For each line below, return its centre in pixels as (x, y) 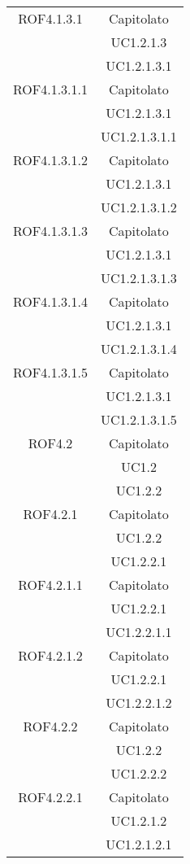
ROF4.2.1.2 (50, 655)
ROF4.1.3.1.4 (51, 301)
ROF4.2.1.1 (50, 585)
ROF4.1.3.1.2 (51, 160)
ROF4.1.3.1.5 (51, 372)
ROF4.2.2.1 (50, 797)
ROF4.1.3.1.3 (51, 231)
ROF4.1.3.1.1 (51, 89)
